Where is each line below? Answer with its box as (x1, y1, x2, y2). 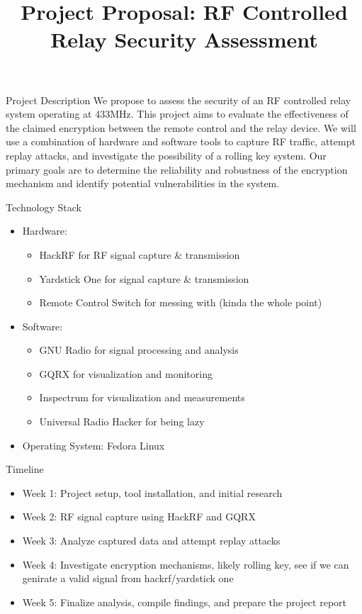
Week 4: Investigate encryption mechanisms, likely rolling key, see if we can (22, 557, 349, 571)
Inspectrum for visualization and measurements (39, 390, 245, 405)
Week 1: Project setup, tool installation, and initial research (22, 485, 283, 500)
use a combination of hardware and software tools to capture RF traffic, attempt (6, 134, 356, 149)
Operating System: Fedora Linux (22, 437, 165, 452)
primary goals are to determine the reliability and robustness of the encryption (6, 162, 348, 177)
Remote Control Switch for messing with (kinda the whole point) (39, 295, 322, 310)
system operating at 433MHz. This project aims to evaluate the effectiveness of (6, 106, 349, 121)
